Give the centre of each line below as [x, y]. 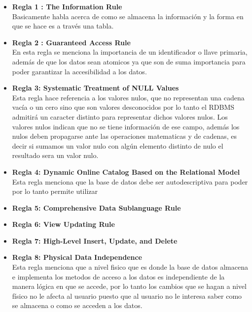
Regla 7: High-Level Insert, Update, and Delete [95, 240]
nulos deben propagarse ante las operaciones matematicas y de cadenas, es [125, 136]
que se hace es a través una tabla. [63, 26]
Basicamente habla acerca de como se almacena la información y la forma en [128, 16]
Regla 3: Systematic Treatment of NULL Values [95, 88]
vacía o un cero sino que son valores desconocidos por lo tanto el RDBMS [123, 107]
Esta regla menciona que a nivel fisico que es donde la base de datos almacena [130, 267]
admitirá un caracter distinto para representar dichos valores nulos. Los [120, 116]
